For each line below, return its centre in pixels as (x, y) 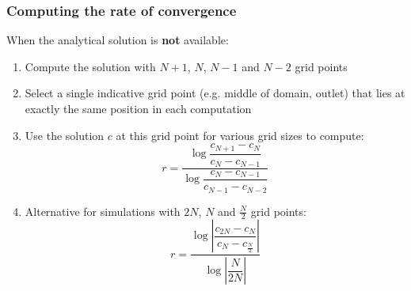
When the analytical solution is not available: (118, 40)
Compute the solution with (90, 66)
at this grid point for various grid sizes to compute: (240, 135)
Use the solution (65, 135)
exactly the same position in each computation (138, 108)
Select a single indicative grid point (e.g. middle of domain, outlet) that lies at (215, 93)
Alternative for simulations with (103, 211)
